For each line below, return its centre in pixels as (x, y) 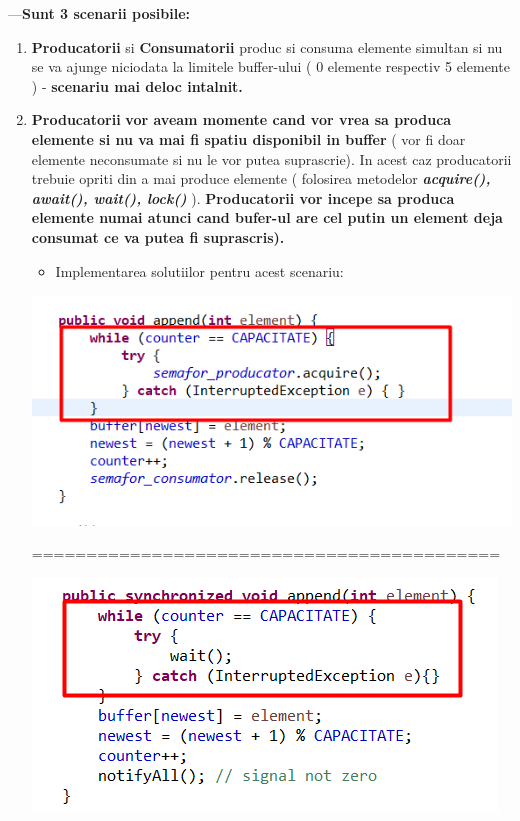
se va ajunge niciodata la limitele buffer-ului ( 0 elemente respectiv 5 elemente (270, 66)
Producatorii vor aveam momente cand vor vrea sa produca (241, 119)
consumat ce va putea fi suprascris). (158, 236)
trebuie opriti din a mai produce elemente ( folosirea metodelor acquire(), (261, 178)
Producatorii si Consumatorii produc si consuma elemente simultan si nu (267, 46)
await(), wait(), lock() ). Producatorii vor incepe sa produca (243, 197)
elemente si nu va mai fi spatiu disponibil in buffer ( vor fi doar (248, 138)
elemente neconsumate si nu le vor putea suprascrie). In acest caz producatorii (271, 158)
